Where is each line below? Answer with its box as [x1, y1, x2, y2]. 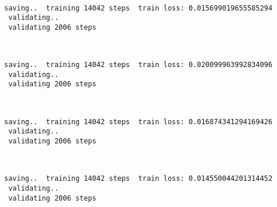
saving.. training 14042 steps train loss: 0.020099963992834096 [4, 61, 273, 69]
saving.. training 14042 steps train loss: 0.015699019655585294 [4, 3, 273, 12]
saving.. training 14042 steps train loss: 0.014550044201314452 [4, 174, 273, 183]
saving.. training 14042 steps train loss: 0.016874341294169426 [4, 117, 273, 126]
